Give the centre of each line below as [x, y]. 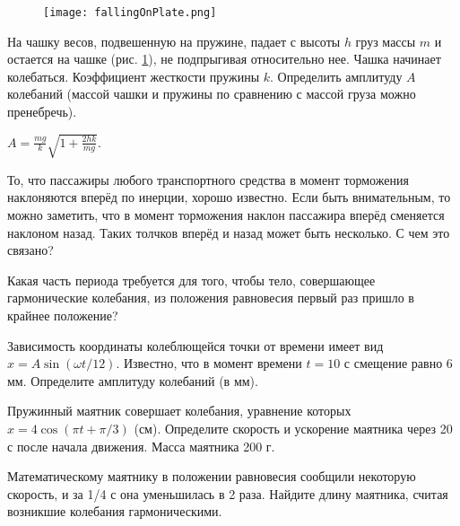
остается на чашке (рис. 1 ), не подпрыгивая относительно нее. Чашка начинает [224, 59]
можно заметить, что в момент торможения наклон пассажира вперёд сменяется [226, 215]
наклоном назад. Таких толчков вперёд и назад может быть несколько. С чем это [229, 232]
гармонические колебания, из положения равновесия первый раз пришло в [211, 298]
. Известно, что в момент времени [209, 363]
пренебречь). [42, 112]
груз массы [386, 41]
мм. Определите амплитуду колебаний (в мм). [133, 380]
